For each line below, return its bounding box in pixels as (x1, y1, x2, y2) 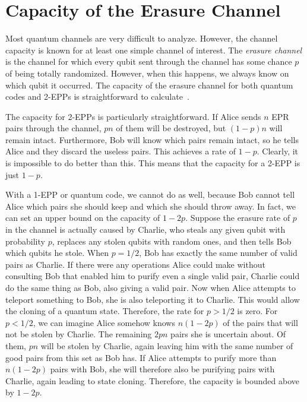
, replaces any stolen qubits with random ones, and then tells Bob (52, 235, 292, 247)
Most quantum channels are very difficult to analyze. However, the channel (5, 32, 278, 45)
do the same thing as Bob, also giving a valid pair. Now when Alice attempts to (5, 281, 296, 293)
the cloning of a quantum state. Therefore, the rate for (5, 305, 204, 317)
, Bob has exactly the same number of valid (139, 246, 297, 259)
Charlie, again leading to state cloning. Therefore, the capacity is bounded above (5, 374, 299, 387)
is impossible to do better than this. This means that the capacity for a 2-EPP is (5, 157, 300, 169)
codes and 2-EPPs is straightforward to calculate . (5, 90, 189, 103)
